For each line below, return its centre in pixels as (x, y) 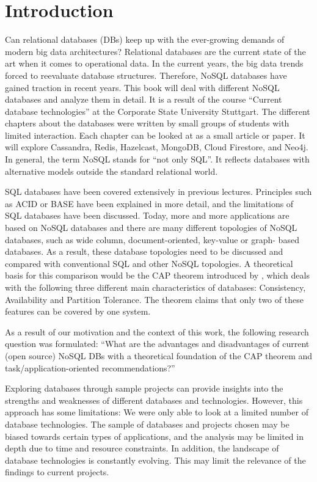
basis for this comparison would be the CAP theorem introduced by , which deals (157, 275)
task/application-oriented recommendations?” (90, 367)
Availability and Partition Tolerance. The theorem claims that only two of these (154, 299)
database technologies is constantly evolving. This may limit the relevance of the (155, 460)
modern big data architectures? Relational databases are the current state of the (155, 51)
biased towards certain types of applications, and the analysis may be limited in (154, 436)
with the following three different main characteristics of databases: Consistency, (155, 287)
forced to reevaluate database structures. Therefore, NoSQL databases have (146, 75)
